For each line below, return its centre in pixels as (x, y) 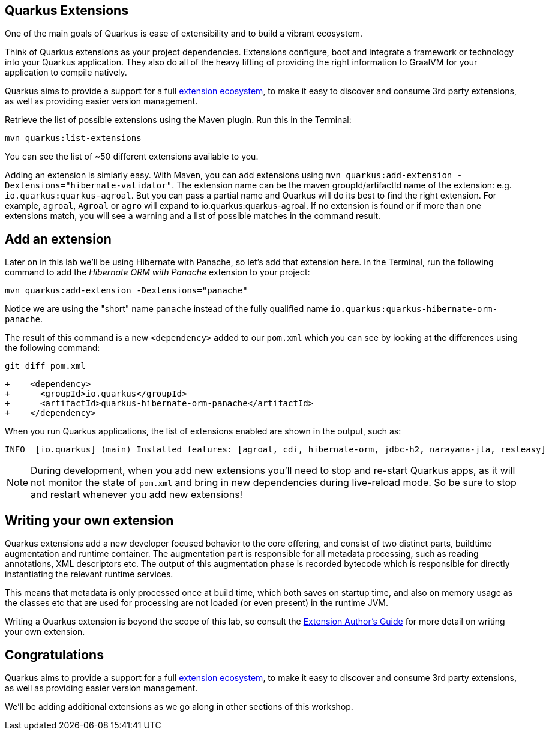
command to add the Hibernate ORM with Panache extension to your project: (157, 272)
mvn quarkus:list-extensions (73, 138)
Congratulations (54, 655)
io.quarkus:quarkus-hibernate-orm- (414, 309)
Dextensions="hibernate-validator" (88, 186)
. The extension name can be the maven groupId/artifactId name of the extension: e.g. (342, 185)
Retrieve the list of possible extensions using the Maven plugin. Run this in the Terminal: (178, 120)
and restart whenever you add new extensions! (137, 495)
